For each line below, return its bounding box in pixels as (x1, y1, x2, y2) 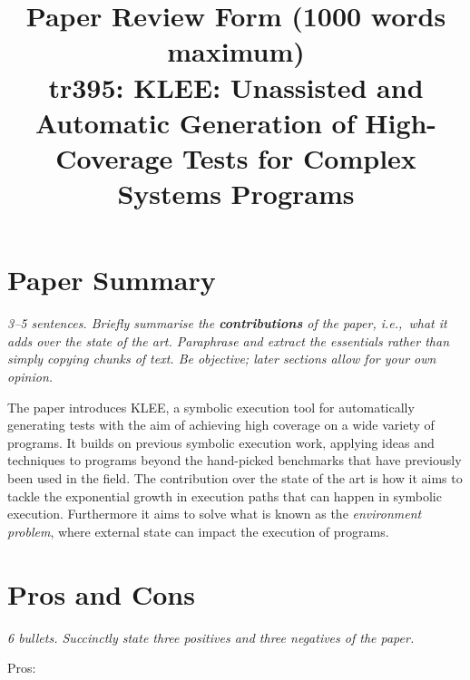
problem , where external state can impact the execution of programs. (7, 521, 389, 540)
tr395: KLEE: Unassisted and (48, 68, 424, 105)
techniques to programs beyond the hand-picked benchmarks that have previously (7, 451, 462, 470)
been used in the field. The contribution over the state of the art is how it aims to (7, 469, 463, 487)
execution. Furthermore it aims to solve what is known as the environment (7, 504, 422, 523)
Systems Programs (117, 175, 355, 212)
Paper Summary (7, 261, 216, 298)
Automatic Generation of (34, 103, 356, 141)
